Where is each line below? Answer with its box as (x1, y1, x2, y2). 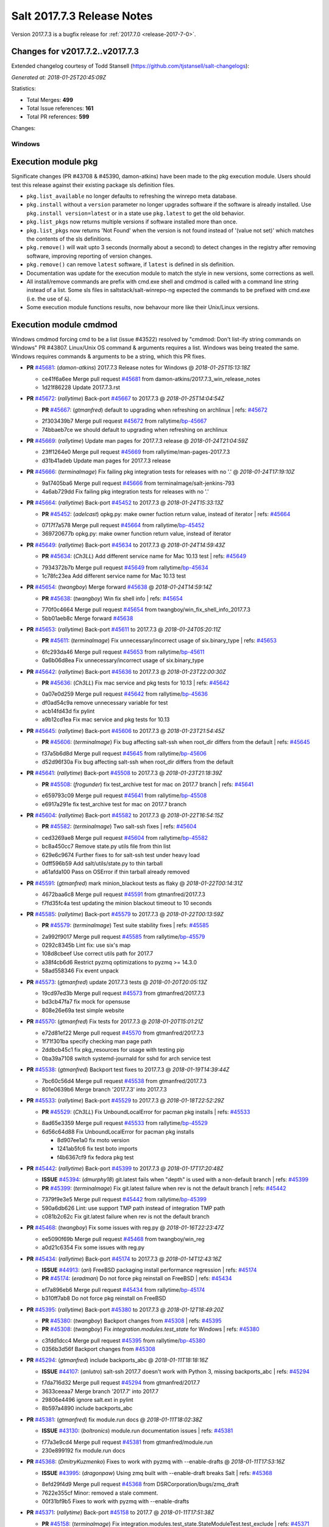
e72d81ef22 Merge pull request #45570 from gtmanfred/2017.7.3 (41, 1029, 204, 1037)
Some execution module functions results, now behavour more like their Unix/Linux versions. (26, 304, 260, 311)
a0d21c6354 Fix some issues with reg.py (41, 1244, 145, 1252)
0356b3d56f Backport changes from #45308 (41, 1346, 155, 1353)
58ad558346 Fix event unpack (41, 967, 119, 974)
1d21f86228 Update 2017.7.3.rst (41, 384, 121, 391)
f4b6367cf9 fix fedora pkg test (57, 1153, 134, 1161)
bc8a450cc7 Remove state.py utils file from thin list (41, 843, 171, 850)
